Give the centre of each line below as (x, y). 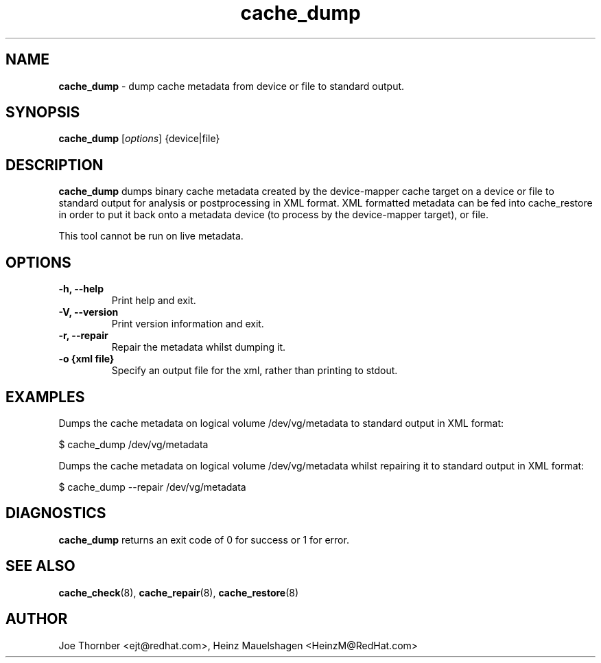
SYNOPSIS (43, 113)
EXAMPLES (45, 397)
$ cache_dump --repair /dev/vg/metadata (152, 487)
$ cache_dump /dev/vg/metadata (133, 444)
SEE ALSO (40, 566)
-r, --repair (83, 336)
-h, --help (81, 289)
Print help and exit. (154, 301)
